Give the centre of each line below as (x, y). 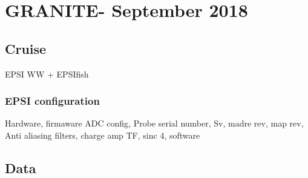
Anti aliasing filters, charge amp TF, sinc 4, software (103, 135)
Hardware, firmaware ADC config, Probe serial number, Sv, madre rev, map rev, (154, 123)
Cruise (26, 48)
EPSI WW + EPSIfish (47, 74)
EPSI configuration (52, 101)
